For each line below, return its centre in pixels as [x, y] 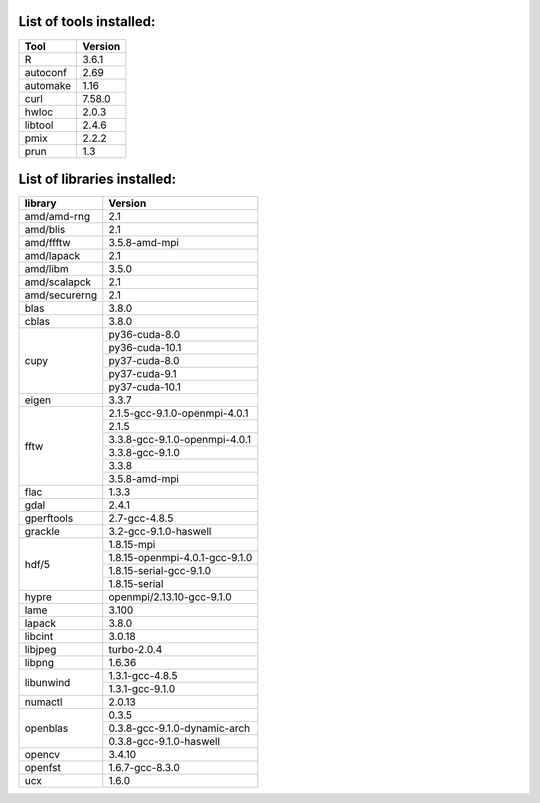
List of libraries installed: [97, 178]
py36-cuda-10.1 [145, 348]
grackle [42, 532]
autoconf [45, 72]
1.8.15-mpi [132, 545]
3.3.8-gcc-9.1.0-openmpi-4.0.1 [180, 440]
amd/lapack [52, 256]
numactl [43, 702]
